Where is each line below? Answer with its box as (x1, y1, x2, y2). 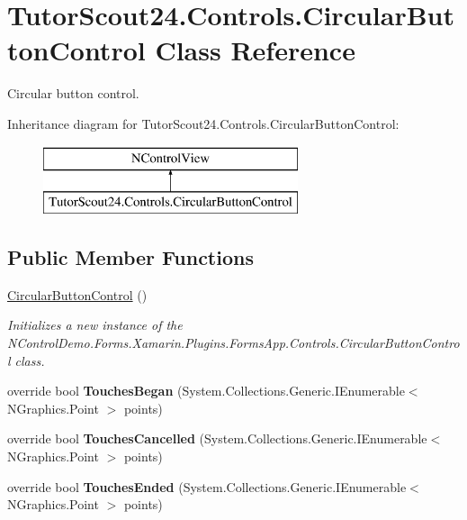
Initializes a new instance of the (7, 315, 183, 334)
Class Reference (155, 32, 355, 68)
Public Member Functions (7, 243, 254, 271)
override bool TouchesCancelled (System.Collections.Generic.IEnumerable (7, 429, 427, 448)
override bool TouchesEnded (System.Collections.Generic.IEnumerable (7, 477, 407, 496)
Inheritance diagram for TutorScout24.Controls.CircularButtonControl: (7, 114, 400, 132)
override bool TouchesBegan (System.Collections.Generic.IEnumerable (7, 381, 405, 400)
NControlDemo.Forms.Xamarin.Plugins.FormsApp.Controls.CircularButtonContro (7, 333, 460, 352)
